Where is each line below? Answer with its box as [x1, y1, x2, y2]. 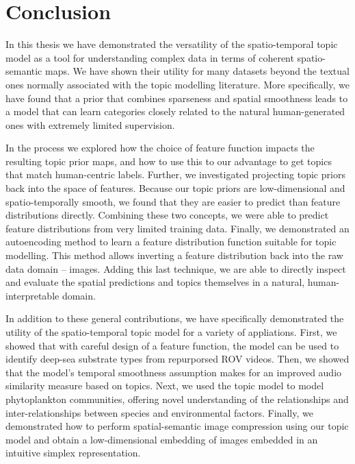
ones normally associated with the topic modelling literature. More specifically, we [5, 77, 350, 91]
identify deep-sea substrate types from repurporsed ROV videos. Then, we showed [5, 352, 350, 366]
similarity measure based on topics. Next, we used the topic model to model [5, 378, 324, 393]
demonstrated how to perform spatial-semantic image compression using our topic [5, 419, 349, 433]
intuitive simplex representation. [5, 445, 141, 460]
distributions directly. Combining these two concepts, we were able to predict [5, 208, 329, 222]
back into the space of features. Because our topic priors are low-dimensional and [5, 181, 345, 195]
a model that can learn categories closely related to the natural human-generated [5, 104, 345, 119]
